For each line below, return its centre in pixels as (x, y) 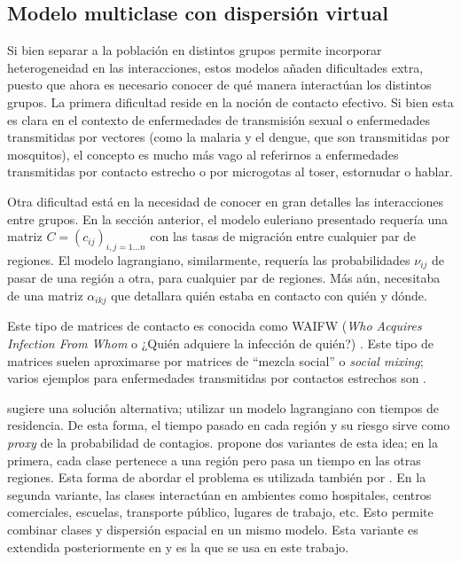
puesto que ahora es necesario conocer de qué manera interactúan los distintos (219, 85)
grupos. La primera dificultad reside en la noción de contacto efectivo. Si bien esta (230, 101)
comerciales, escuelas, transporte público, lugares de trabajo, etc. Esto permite (220, 512)
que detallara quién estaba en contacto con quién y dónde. (269, 295)
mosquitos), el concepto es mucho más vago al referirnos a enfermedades (203, 154)
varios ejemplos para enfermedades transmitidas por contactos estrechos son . (217, 378)
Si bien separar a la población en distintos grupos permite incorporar (195, 50)
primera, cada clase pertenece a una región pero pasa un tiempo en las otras (214, 460)
